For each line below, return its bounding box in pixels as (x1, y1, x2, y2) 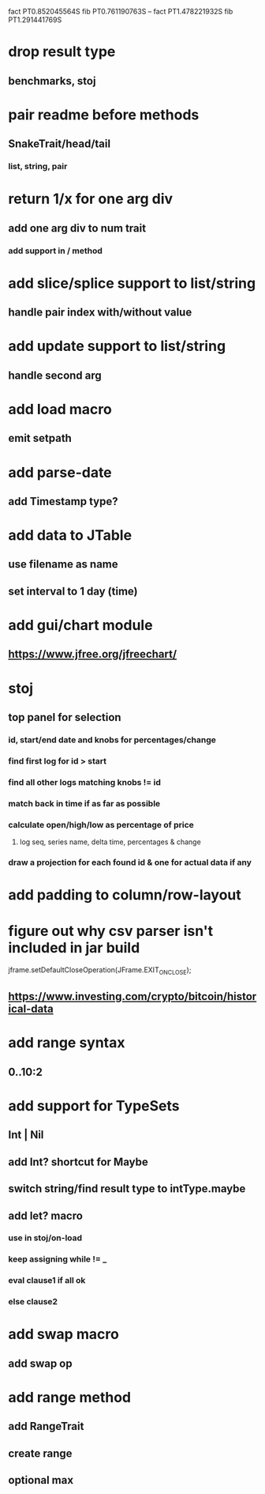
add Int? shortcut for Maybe (8, 1155, 148, 1168)
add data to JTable (8, 526, 132, 545)
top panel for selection (8, 711, 121, 724)
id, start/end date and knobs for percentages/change (8, 734, 217, 745)
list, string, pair (8, 161, 68, 172)
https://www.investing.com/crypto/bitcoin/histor (8, 990, 257, 1003)
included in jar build (8, 939, 140, 957)
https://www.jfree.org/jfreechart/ (8, 647, 177, 661)
